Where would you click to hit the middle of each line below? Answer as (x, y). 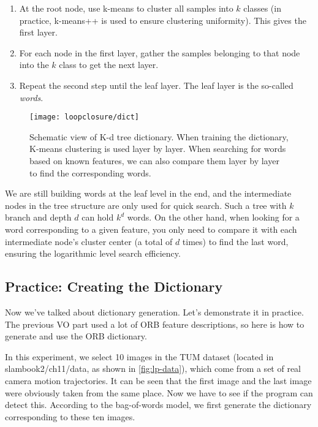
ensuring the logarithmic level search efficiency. (93, 253)
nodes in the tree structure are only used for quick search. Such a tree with (146, 205)
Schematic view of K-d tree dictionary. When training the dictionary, (159, 136)
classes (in (262, 8)
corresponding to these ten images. (70, 416)
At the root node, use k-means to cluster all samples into (126, 8)
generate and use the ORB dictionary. (76, 336)
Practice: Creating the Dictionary (114, 286)
